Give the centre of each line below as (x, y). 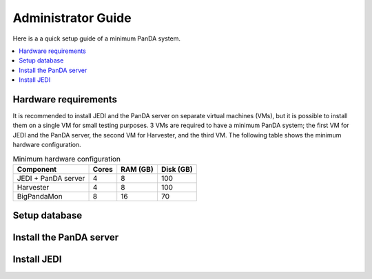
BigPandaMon (40, 196)
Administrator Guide (72, 18)
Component (37, 169)
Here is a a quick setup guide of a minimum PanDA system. (96, 38)
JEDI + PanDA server (51, 178)
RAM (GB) (137, 169)
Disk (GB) (177, 169)
